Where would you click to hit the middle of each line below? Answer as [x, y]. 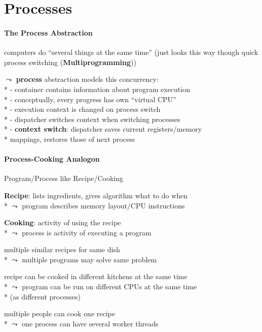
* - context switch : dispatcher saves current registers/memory [103, 129]
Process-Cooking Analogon [52, 159]
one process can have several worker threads [90, 323]
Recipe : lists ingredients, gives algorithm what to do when [96, 195]
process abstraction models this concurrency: [87, 79]
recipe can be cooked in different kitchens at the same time [96, 276]
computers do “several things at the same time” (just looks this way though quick [131, 52]
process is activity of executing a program [87, 232]
